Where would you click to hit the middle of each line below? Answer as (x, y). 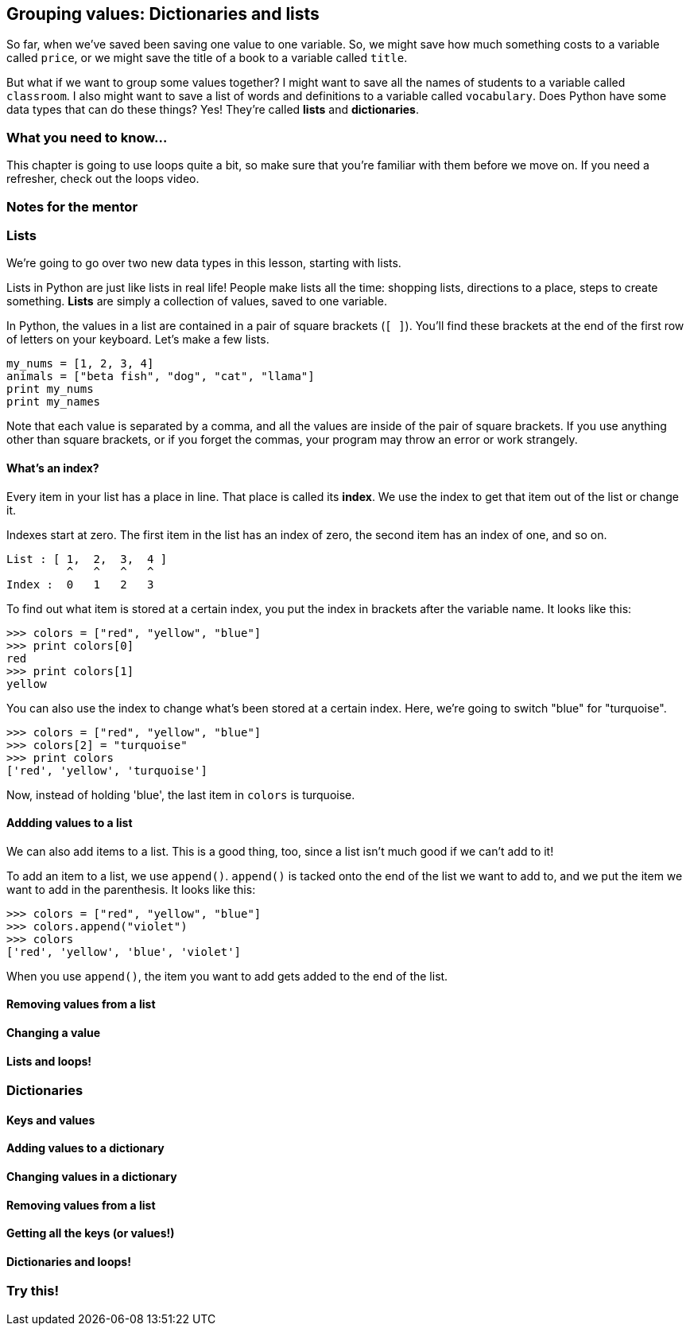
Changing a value (54, 1032)
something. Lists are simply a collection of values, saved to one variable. (197, 301)
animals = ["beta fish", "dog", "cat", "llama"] (161, 377)
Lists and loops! (49, 1061)
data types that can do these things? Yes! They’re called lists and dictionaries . (213, 110)
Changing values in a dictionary (92, 1177)
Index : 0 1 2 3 (80, 584)
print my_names (54, 402)
